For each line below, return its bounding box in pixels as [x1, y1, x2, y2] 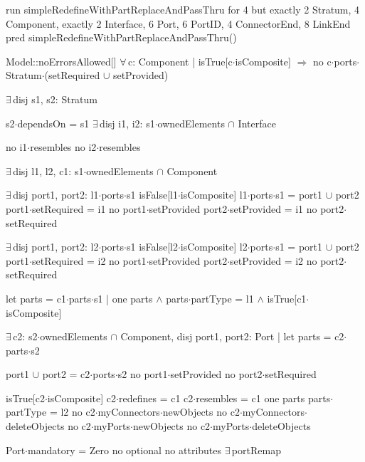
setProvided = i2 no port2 [230, 253, 344, 268]
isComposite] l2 [180, 239, 248, 254]
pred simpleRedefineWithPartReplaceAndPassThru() [6, 30, 237, 45]
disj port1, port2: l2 [13, 239, 99, 254]
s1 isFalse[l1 [126, 187, 178, 202]
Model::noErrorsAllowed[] [6, 53, 117, 68]
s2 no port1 [117, 367, 168, 382]
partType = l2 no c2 [6, 404, 95, 419]
